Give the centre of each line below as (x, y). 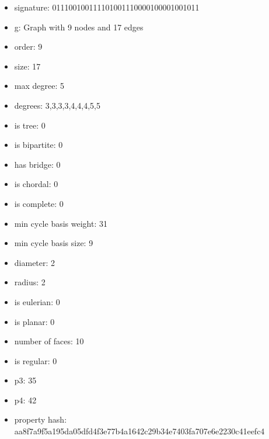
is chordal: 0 (36, 184)
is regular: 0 (36, 360)
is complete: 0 (39, 203)
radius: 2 (30, 282)
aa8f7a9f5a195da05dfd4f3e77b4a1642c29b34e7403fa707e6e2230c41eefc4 (139, 431)
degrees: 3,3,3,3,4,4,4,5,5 (57, 105)
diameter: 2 (35, 262)
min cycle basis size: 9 (54, 243)
